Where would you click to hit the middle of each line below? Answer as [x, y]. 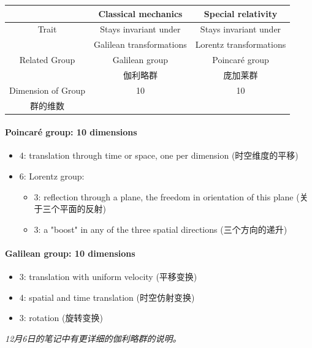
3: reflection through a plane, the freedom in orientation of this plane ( [167, 196]
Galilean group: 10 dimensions [70, 253]
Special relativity [241, 13]
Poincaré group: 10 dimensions [71, 132]
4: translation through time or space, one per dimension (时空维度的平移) [159, 155]
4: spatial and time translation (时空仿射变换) [107, 297]
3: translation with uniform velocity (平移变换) [108, 277]
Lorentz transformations [241, 44]
